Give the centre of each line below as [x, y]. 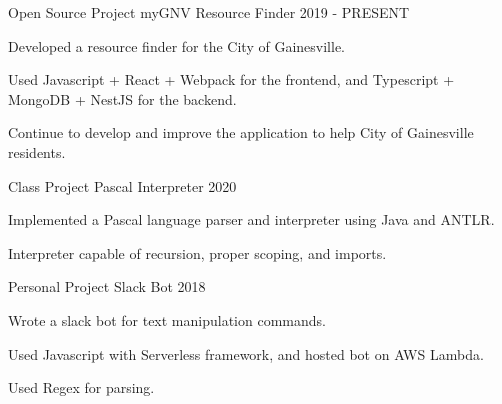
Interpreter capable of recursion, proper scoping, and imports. [197, 252]
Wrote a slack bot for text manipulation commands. [167, 319]
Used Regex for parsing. [81, 387]
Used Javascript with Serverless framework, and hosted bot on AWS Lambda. [246, 353]
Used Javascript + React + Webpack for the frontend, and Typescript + [231, 79]
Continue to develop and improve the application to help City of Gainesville [241, 132]
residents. [37, 151]
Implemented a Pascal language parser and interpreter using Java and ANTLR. [251, 219]
